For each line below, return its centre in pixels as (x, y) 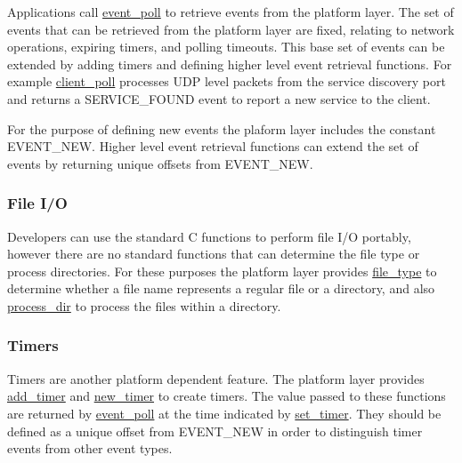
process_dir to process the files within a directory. (144, 305)
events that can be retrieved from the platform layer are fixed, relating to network (231, 29)
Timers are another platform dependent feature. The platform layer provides (216, 378)
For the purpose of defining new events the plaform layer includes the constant (222, 128)
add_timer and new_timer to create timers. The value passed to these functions (227, 396)
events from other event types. (90, 448)
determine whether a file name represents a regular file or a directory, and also (221, 288)
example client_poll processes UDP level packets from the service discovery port (227, 81)
